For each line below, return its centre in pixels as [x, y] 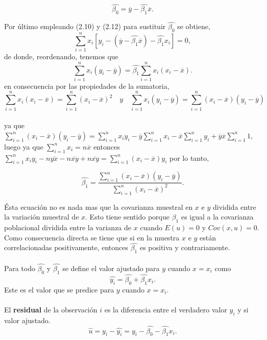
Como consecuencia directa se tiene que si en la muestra [92, 237]
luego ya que [24, 146]
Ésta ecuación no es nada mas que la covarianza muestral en [99, 207]
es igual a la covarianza [217, 217]
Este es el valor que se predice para [59, 289]
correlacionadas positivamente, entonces [66, 247]
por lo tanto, [189, 157]
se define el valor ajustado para [111, 268]
